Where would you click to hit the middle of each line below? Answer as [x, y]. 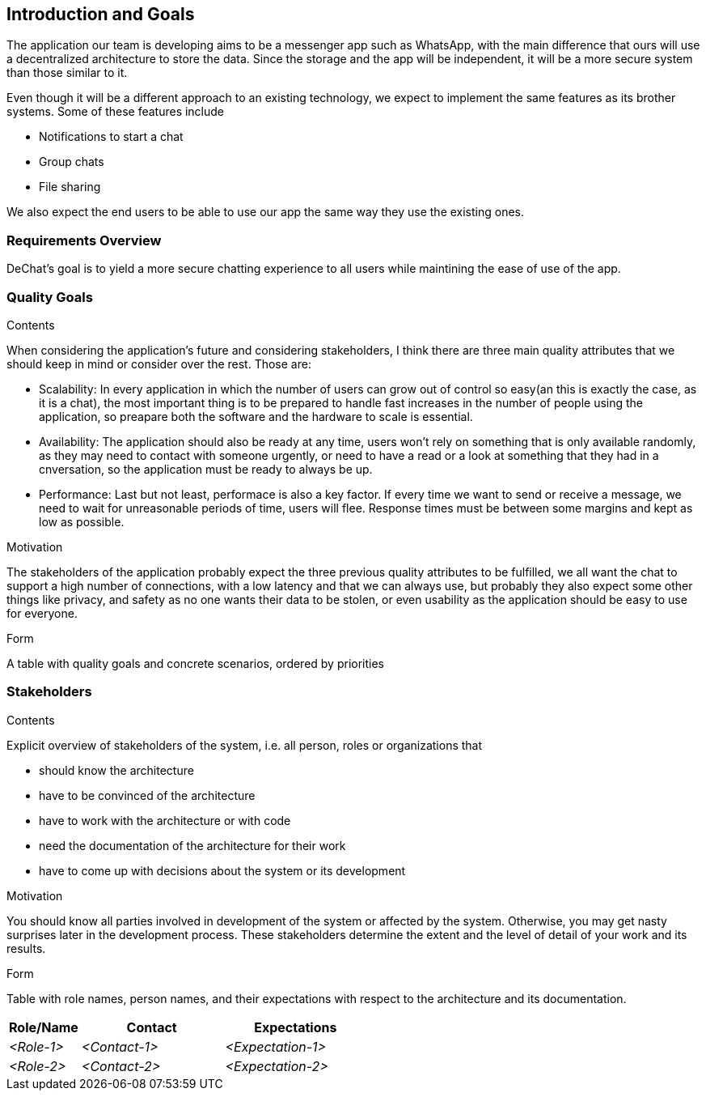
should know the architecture [116, 770]
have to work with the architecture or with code [165, 820]
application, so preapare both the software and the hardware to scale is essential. [256, 416]
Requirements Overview [84, 240]
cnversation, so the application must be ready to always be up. [206, 469]
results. [26, 948]
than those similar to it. [67, 73]
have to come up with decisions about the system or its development [222, 870]
